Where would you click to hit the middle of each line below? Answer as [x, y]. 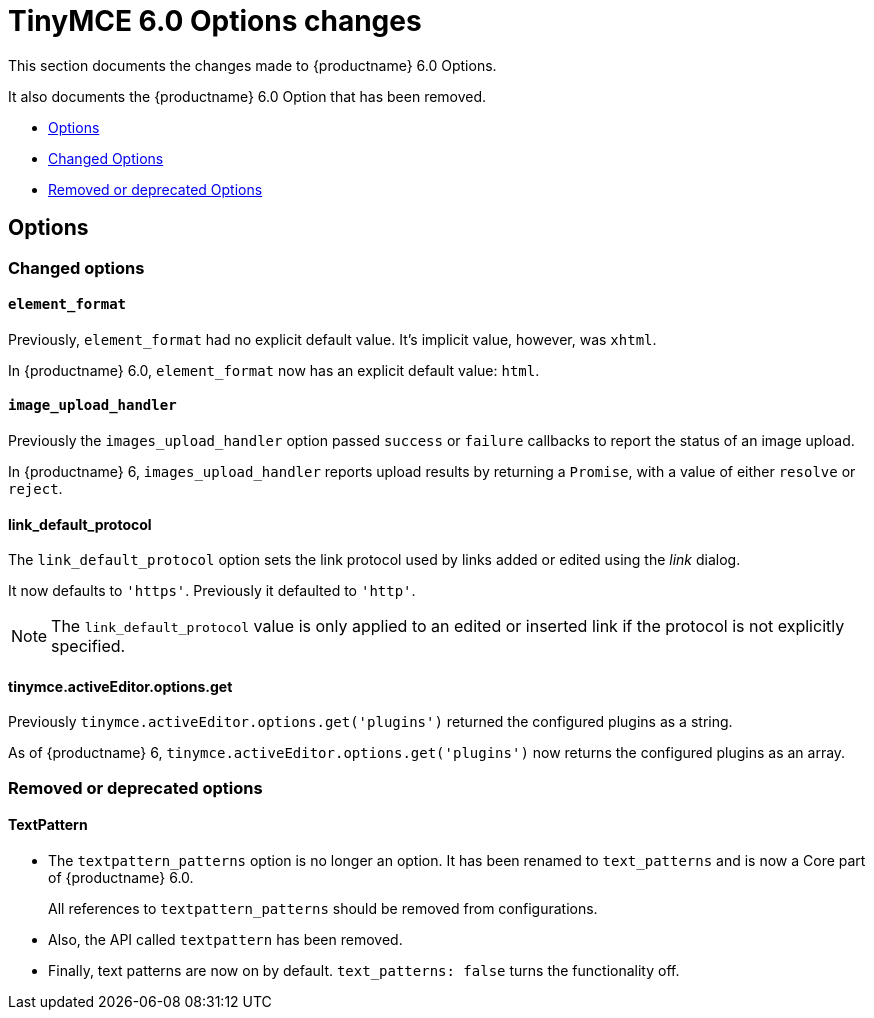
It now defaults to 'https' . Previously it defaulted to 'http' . [212, 591]
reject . [35, 489]
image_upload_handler [92, 405]
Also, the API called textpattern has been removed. [225, 940]
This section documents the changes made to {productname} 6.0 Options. [252, 65]
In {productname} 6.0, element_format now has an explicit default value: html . [274, 370]
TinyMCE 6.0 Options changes [215, 21]
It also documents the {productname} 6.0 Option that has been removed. [247, 96]
